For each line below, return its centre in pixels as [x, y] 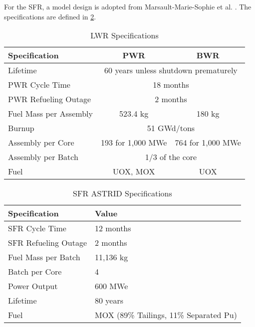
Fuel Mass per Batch [44, 257]
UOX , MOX [134, 171]
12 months [113, 228]
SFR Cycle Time [37, 228]
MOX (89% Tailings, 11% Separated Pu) [166, 315]
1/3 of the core [171, 157]
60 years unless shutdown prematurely [171, 70]
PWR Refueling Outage [50, 99]
